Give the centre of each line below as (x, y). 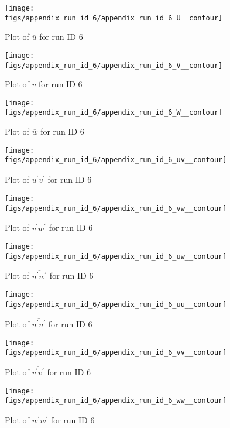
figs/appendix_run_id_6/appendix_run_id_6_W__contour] (114, 113)
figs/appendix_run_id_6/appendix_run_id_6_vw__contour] (116, 208)
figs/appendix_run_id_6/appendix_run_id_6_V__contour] (114, 65)
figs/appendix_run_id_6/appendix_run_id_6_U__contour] (114, 18)
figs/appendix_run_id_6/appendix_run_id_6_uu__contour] (116, 304)
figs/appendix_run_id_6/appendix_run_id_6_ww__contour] (116, 401)
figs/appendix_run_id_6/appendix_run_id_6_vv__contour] (116, 353)
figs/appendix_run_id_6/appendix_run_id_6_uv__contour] (116, 160)
